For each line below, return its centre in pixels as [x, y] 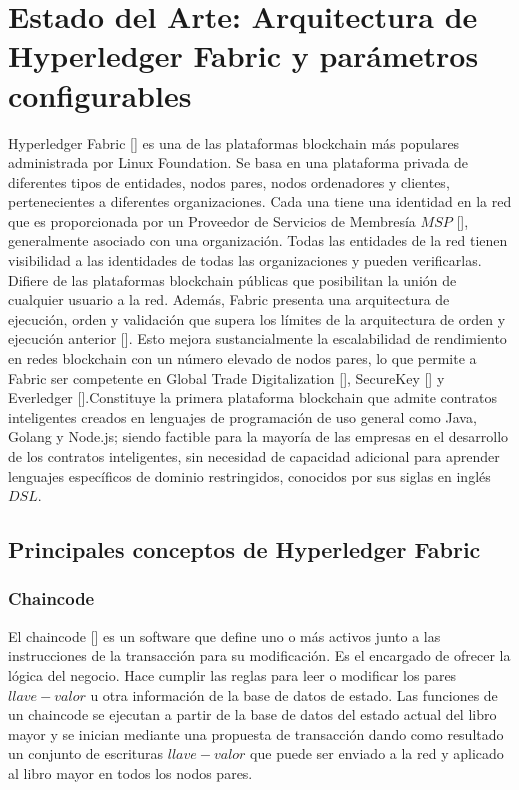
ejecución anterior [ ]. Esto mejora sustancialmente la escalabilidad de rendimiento [257, 338]
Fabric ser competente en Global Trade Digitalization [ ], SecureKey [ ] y [226, 377]
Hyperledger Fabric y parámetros [243, 55]
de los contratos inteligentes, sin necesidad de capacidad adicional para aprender [254, 456]
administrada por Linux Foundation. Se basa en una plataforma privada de [238, 162]
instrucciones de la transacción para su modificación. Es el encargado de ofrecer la [259, 655]
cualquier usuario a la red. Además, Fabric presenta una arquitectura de [229, 299]
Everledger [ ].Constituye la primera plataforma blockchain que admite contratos [253, 397]
